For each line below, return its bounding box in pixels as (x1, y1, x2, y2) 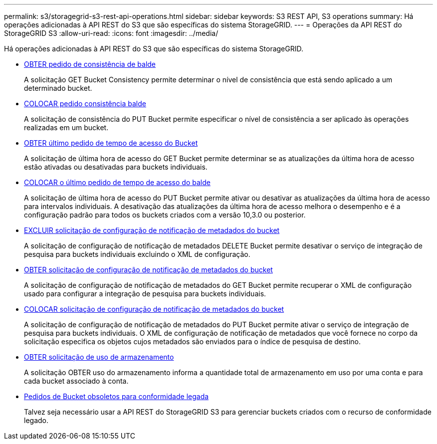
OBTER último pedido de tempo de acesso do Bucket (24, 139, 198, 147)
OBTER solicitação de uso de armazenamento (24, 353, 174, 361)
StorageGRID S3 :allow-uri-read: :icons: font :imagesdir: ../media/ (4, 29, 218, 37)
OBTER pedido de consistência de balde (24, 60, 156, 68)
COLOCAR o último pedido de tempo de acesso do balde (24, 178, 211, 187)
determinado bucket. (24, 84, 92, 92)
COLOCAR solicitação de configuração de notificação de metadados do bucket (24, 305, 284, 313)
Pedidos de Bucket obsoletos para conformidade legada (24, 392, 209, 401)
